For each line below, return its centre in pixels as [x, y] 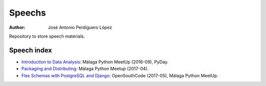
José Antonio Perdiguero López [80, 27]
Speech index [31, 50]
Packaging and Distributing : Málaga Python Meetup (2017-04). [85, 69]
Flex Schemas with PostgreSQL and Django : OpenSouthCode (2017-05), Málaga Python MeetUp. [120, 75]
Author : [17, 27]
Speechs [28, 13]
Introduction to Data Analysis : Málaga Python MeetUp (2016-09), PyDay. [95, 62]
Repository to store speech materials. [47, 36]
